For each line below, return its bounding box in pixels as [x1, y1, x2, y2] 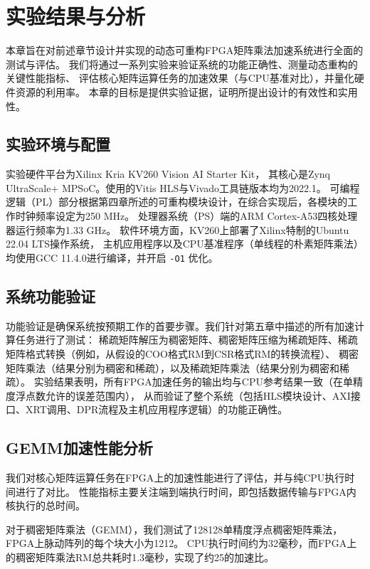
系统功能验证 [6, 284, 95, 307]
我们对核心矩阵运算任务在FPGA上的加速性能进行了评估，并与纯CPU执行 [6, 470, 345, 485]
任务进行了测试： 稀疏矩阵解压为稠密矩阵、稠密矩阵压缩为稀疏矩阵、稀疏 [15, 332, 358, 347]
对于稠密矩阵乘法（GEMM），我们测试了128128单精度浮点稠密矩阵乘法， [6, 521, 343, 536]
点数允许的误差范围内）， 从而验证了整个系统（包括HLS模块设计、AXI [25, 388, 351, 403]
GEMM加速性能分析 [6, 437, 153, 459]
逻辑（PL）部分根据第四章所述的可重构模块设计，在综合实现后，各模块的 [6, 194, 348, 209]
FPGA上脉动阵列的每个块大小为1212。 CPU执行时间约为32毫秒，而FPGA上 [6, 536, 357, 551]
